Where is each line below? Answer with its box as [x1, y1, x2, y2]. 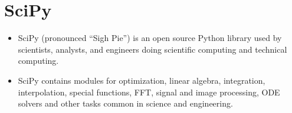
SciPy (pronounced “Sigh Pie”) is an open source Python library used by [18, 32, 282, 44]
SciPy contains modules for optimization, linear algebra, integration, [18, 74, 265, 86]
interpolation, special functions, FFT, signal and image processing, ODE [18, 85, 280, 98]
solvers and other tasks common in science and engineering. [18, 97, 233, 109]
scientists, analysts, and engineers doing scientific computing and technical [18, 43, 287, 55]
